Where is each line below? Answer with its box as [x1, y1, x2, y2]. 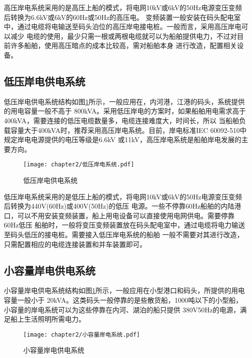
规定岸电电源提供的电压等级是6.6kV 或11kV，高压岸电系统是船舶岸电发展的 [4, 134, 242, 145]
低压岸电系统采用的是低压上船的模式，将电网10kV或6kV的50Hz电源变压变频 [4, 191, 242, 201]
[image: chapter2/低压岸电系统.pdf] [23, 161, 134, 168]
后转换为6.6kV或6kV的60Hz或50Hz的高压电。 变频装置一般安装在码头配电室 [4, 12, 241, 22]
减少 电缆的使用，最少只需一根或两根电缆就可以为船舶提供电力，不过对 [10, 31, 237, 41]
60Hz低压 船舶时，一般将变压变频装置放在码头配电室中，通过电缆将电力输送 [4, 220, 245, 230]
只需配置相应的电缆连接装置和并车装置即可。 [4, 239, 146, 249]
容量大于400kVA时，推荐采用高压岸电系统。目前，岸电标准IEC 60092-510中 [10, 125, 247, 135]
